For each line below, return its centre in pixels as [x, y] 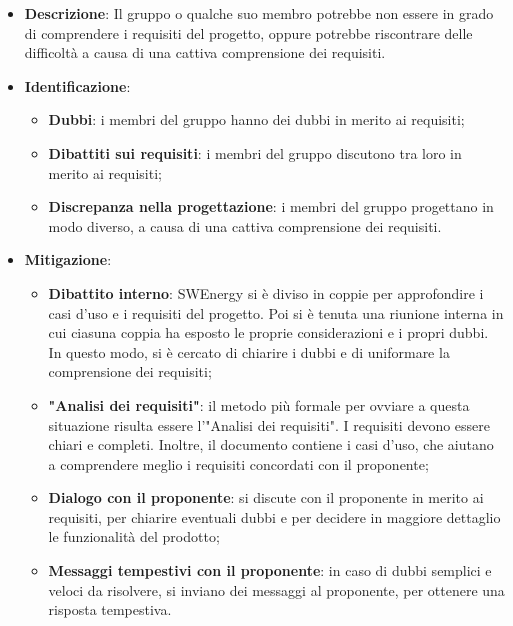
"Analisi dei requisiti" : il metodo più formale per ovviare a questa [259, 404]
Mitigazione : [68, 259]
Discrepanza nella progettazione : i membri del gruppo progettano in [271, 206]
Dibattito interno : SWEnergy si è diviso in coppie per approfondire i [266, 292]
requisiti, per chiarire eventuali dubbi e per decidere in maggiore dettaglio [274, 516]
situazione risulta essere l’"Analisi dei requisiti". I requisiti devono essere [269, 424]
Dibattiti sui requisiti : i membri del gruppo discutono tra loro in [255, 152]
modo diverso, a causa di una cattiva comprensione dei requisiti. [245, 225]
